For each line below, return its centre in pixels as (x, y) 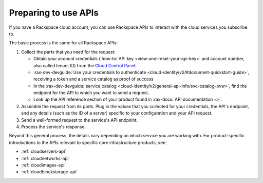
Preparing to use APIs (54, 13)
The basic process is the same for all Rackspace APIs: (63, 43)
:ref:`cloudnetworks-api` (46, 158)
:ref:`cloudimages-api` (44, 165)
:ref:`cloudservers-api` (44, 151)
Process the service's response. (54, 127)
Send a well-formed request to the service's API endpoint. (80, 120)
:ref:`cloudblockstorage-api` (49, 172)
